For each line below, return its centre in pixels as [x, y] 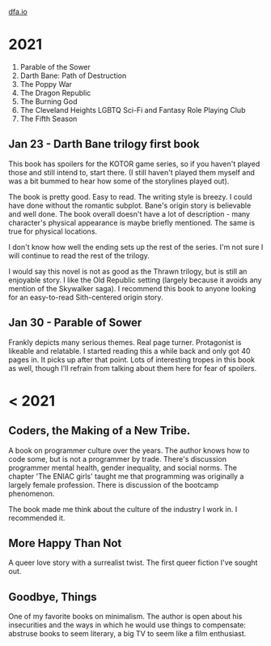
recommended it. [37, 518]
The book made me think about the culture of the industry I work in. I [123, 509]
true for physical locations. [53, 231]
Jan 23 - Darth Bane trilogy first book [104, 144]
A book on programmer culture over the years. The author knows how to [129, 450]
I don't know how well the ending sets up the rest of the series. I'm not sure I [136, 247]
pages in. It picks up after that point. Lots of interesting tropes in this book [131, 360]
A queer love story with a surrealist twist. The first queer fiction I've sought [133, 562]
